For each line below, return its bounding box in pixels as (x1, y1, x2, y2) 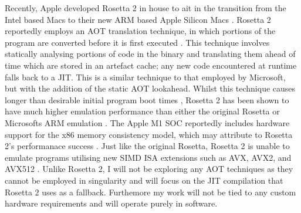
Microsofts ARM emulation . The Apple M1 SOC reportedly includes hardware (5, 116, 290, 129)
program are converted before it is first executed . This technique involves (5, 36, 270, 48)
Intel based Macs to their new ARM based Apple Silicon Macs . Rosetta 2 (5, 13, 271, 25)
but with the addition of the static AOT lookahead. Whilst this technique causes (5, 82, 296, 94)
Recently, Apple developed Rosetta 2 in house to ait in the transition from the (5, 2, 286, 13)
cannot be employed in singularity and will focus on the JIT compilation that (5, 174, 283, 186)
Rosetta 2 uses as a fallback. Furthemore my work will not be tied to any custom (5, 185, 296, 198)
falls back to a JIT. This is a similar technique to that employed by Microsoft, (5, 70, 286, 83)
